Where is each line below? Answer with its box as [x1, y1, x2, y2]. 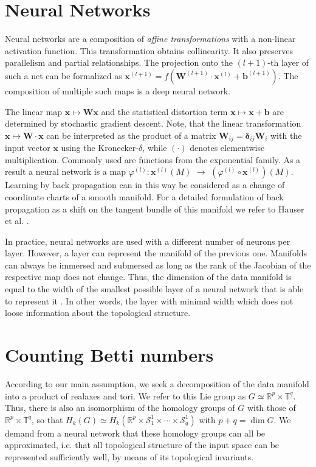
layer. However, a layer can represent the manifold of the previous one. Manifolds [5, 247, 307, 259]
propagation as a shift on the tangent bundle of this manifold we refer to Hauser [5, 202, 304, 215]
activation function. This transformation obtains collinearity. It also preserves [5, 44, 293, 57]
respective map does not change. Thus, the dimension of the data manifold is [5, 270, 292, 283]
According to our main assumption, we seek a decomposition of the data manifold [5, 377, 309, 390]
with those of [247, 401, 296, 414]
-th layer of [267, 56, 309, 69]
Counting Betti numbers [5, 342, 214, 367]
